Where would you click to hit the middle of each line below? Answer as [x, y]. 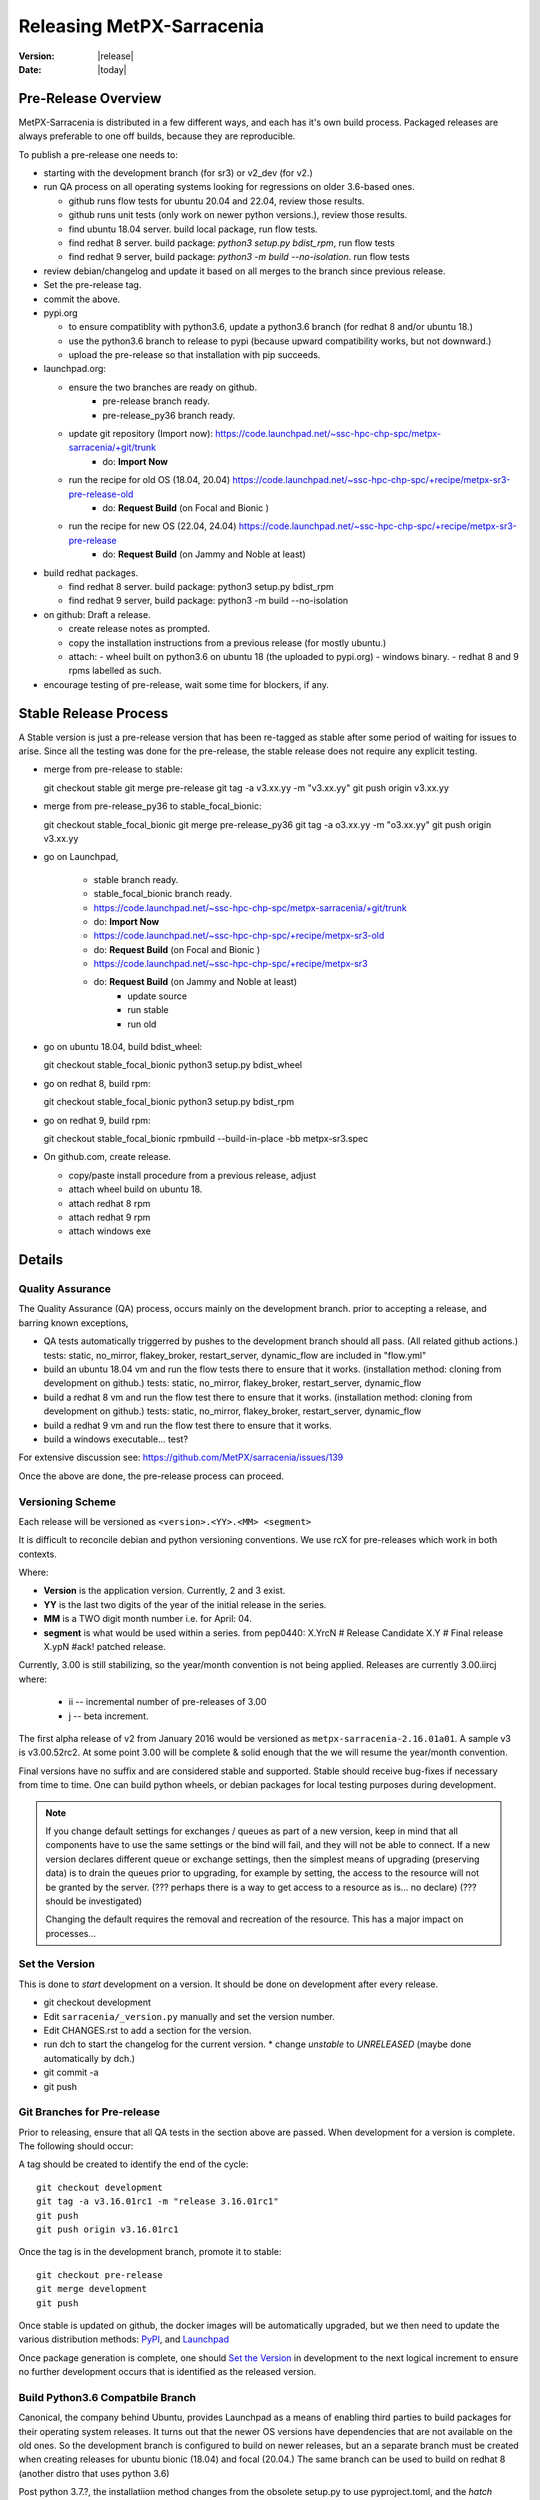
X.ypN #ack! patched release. [105, 1647]
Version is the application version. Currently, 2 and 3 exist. [164, 1591]
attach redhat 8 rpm [109, 1203]
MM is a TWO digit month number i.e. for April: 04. [147, 1619]
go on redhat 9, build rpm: [97, 1120]
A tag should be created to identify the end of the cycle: [133, 2164]
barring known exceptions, [73, 1322]
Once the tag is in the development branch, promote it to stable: [150, 2252]
